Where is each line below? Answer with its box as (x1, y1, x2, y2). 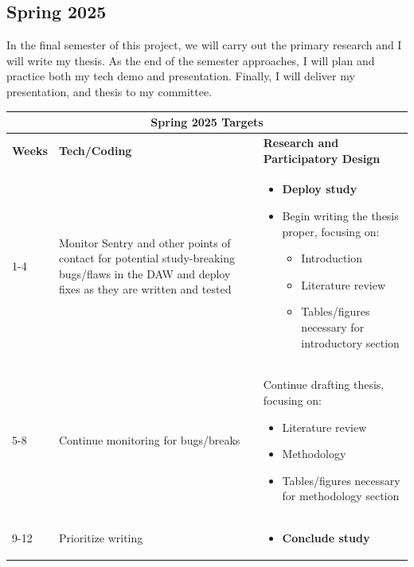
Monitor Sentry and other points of (58, 234, 231, 250)
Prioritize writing (58, 530, 143, 546)
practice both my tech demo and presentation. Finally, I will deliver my (6, 68, 355, 84)
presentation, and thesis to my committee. (6, 83, 213, 99)
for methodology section (282, 487, 400, 504)
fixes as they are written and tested (58, 281, 232, 297)
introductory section (301, 334, 400, 351)
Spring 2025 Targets (150, 114, 264, 130)
